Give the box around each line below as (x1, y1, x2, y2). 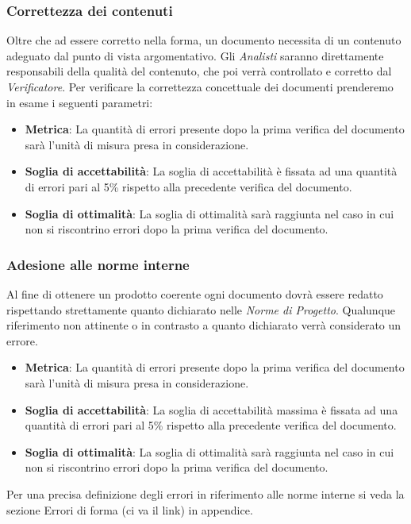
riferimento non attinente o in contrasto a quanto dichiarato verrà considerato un (6, 317, 401, 333)
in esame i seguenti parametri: (6, 94, 153, 110)
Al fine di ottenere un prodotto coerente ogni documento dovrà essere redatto (6, 285, 383, 302)
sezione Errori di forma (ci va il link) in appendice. (6, 501, 253, 518)
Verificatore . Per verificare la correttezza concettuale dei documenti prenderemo (6, 79, 394, 94)
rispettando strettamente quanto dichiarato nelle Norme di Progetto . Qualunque (6, 301, 396, 318)
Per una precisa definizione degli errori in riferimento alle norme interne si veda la (6, 485, 405, 502)
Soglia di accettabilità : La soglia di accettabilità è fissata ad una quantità (25, 163, 398, 179)
